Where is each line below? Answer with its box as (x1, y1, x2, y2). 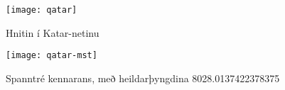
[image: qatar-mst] (6, 50, 97, 61)
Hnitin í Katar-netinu (6, 25, 100, 40)
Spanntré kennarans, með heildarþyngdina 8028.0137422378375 (6, 70, 280, 85)
